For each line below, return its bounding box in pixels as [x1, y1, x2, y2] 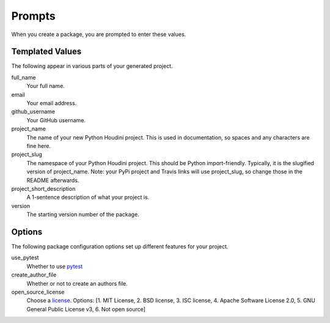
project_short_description [11, 185, 76, 192]
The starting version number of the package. [26, 211, 140, 218]
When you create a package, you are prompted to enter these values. [11, 31, 186, 38]
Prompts [11, 9, 56, 23]
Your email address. [26, 100, 77, 107]
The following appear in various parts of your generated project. [11, 62, 173, 70]
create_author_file [11, 271, 57, 278]
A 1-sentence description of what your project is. [26, 193, 150, 201]
